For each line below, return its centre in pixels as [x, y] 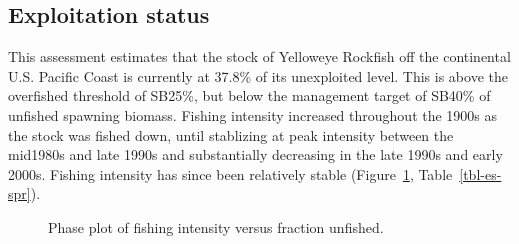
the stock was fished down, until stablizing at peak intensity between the [231, 134]
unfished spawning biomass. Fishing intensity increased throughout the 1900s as [253, 114]
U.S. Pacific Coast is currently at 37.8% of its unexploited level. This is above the [258, 75]
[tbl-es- [480, 173]
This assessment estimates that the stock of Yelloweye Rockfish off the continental [259, 56]
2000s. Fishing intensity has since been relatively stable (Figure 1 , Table [230, 173]
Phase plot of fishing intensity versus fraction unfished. [216, 226]
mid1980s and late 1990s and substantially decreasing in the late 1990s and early [255, 154]
